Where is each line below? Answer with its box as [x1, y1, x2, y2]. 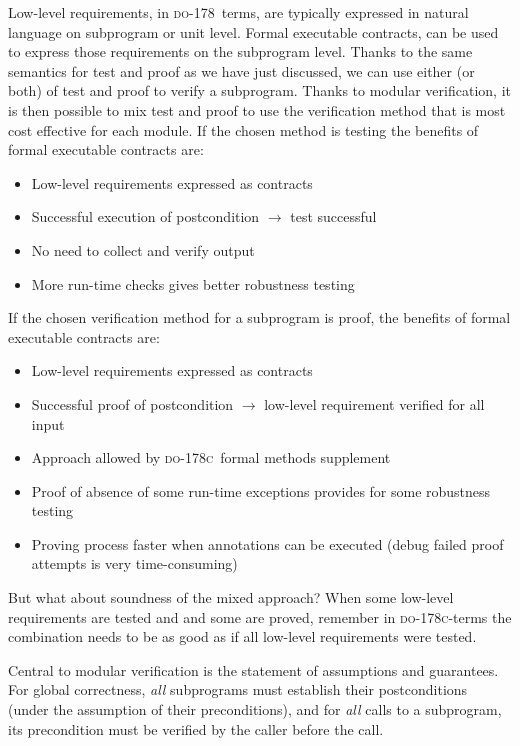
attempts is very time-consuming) [31, 553, 238, 574]
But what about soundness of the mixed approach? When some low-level [8, 587, 454, 608]
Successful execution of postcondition [31, 206, 260, 227]
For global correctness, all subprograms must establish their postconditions [8, 679, 468, 700]
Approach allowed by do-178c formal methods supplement [31, 447, 391, 468]
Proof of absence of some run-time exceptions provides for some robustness [31, 480, 491, 501]
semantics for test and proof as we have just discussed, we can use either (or [8, 60, 475, 81]
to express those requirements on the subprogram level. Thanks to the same [8, 41, 473, 62]
